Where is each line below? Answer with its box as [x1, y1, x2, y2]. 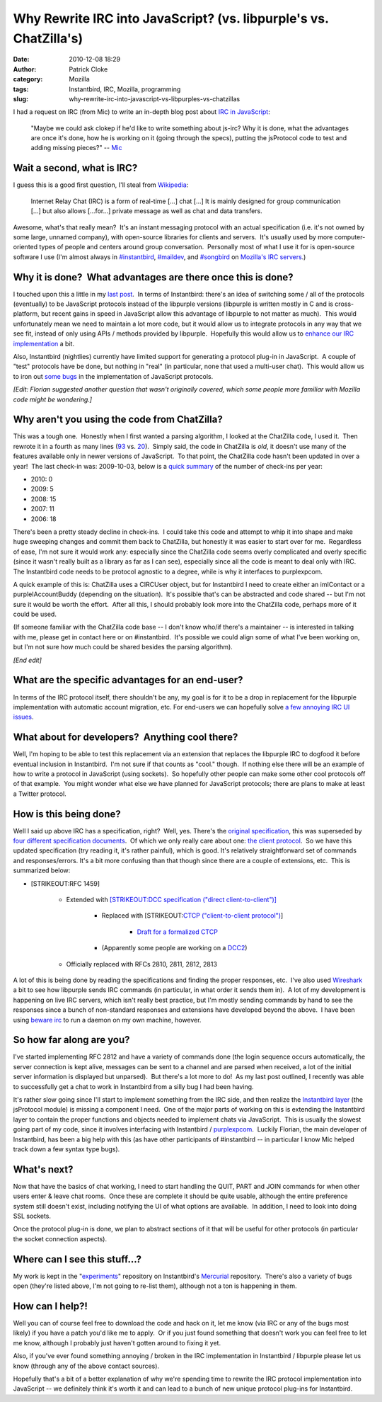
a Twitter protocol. [13, 790, 66, 798]
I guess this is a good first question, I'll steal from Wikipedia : [13, 181, 189, 189]
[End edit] [13, 656, 42, 664]
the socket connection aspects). [13, 1234, 108, 1243]
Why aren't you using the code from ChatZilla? [13, 414, 223, 426]
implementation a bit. [13, 339, 74, 348]
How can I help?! [13, 1300, 88, 1312]
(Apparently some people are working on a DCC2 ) [101, 944, 248, 952]
